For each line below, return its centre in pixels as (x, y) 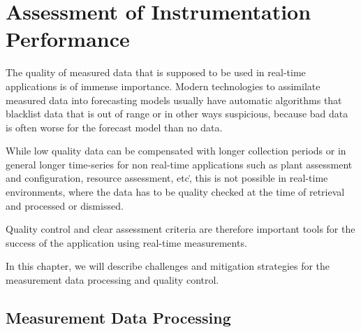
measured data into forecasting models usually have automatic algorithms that (174, 100)
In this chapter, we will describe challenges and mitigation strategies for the (168, 266)
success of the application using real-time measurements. (126, 242)
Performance (68, 39)
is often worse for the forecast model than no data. (114, 127)
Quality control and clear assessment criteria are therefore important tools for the (180, 229)
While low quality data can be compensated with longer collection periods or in (176, 151)
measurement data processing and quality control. (112, 280)
